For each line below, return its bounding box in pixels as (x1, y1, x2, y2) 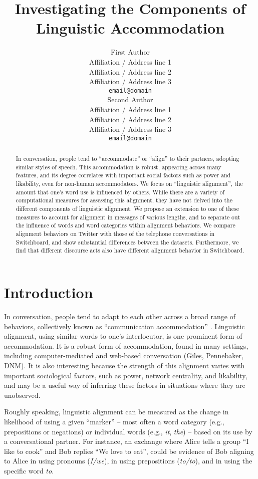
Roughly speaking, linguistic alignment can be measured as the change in (4, 406, 229, 417)
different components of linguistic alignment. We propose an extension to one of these (16, 204, 239, 213)
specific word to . (4, 465, 54, 475)
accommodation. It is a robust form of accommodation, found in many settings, (4, 340, 248, 351)
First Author (111, 47, 150, 57)
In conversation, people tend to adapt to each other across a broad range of (4, 311, 236, 321)
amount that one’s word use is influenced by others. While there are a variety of (16, 187, 225, 196)
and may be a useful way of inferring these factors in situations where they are (4, 380, 245, 390)
